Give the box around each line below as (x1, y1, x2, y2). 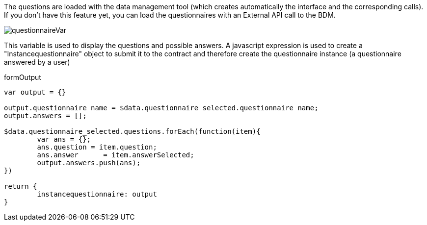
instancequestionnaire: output (37, 190, 157, 198)
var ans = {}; (37, 135, 91, 143)
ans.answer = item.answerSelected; (37, 151, 194, 159)
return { (4, 182, 37, 190)
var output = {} (4, 88, 66, 96)
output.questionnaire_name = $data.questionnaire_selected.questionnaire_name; (4, 104, 319, 112)
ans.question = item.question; (37, 143, 157, 151)
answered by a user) (4, 58, 70, 66)
